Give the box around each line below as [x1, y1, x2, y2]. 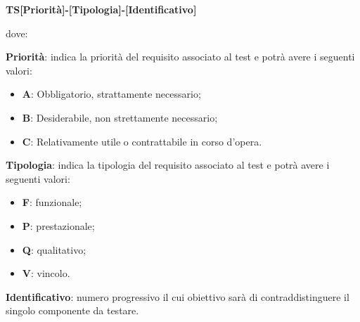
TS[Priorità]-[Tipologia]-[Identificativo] [6, 2, 197, 16]
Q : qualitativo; [22, 242, 86, 257]
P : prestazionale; [22, 218, 95, 233]
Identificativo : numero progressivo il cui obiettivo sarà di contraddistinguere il [6, 289, 349, 304]
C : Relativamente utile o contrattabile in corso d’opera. [22, 134, 262, 148]
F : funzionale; [22, 195, 82, 210]
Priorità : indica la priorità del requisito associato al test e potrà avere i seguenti [6, 49, 355, 64]
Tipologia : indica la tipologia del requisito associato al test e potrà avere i [6, 157, 330, 172]
